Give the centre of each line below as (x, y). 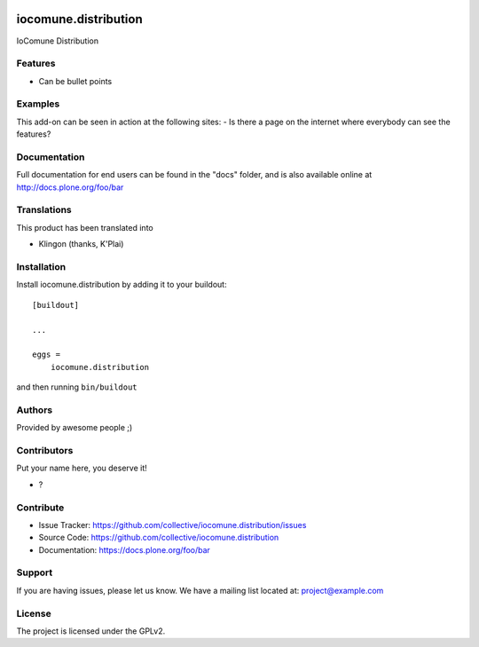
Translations (44, 210)
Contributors (45, 451)
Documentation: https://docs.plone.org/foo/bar (124, 549)
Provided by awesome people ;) (75, 428)
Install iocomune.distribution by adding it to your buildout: (122, 285)
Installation (41, 267)
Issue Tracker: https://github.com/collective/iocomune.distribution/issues (173, 525)
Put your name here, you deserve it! (82, 468)
